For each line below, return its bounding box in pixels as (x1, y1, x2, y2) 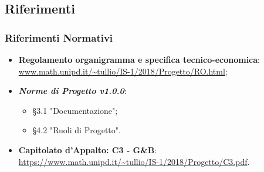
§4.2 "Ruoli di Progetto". (32, 124, 121, 136)
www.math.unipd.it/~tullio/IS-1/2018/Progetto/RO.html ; (18, 65, 228, 77)
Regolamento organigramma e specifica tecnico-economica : (18, 53, 260, 65)
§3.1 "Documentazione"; (32, 104, 118, 116)
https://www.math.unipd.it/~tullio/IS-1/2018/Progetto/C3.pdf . (18, 155, 250, 167)
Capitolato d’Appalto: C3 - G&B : (18, 143, 157, 156)
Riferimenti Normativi (5, 30, 113, 45)
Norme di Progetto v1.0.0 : (18, 85, 127, 97)
